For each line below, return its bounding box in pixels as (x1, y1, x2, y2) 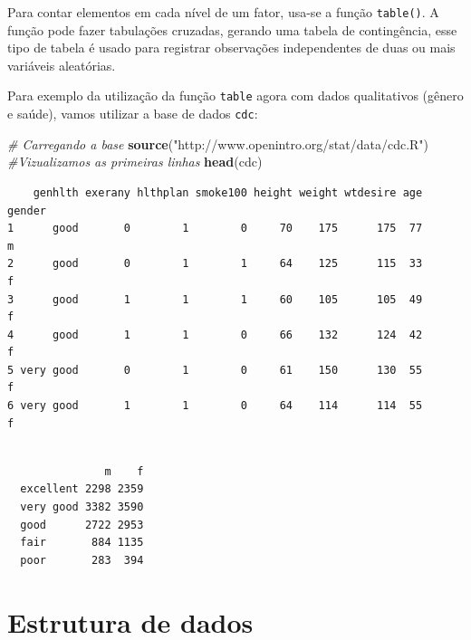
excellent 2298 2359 (20, 482, 144, 496)
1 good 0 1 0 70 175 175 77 (7, 222, 423, 235)
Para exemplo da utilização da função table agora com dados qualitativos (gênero (7, 86, 464, 105)
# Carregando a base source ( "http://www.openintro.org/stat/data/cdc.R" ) (7, 134, 429, 153)
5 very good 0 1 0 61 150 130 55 (7, 363, 423, 377)
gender (7, 204, 46, 217)
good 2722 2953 (20, 518, 144, 531)
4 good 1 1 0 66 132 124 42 (7, 328, 423, 341)
